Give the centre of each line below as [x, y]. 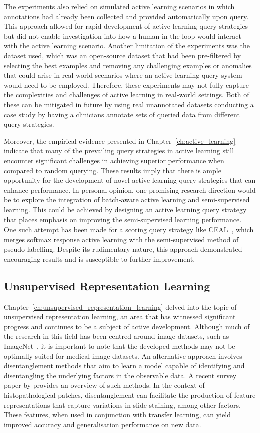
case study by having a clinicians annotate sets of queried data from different [122, 114]
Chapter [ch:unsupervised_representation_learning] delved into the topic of [120, 306]
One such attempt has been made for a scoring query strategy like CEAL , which [129, 229]
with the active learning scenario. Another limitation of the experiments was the [127, 45]
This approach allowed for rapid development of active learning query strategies [126, 26]
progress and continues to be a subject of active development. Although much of [127, 326]
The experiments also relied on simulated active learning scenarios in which [119, 6]
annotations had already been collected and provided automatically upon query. [126, 16]
